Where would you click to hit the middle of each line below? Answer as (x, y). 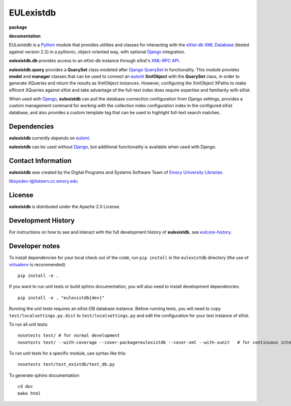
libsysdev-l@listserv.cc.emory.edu (43, 181)
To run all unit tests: (29, 324)
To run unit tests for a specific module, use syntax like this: (68, 353)
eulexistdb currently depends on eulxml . (50, 138)
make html (29, 393)
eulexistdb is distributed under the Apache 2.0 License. (65, 207)
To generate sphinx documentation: (44, 375)
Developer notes (34, 246)
